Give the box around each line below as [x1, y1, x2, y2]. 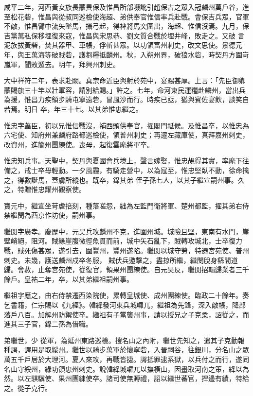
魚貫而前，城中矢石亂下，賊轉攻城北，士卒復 [92, 236, 235, 246]
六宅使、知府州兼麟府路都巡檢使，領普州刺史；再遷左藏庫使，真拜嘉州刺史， [4, 130, 249, 140]
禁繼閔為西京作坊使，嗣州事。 [4, 210, 99, 220]
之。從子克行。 [4, 382, 52, 393]
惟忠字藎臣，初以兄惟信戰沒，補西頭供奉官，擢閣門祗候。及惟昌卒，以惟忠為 [4, 120, 249, 130]
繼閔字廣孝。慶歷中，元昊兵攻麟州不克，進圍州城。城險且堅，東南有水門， [4, 226, 242, 236]
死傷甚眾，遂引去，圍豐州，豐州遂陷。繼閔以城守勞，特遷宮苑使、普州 [24, 245, 249, 256]
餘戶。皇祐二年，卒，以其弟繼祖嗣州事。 [4, 274, 133, 284]
